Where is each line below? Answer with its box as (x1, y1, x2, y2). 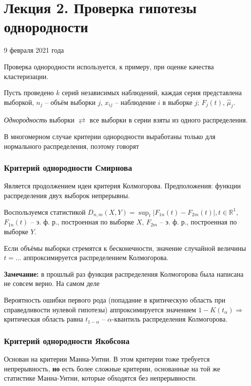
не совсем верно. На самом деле (4, 278, 100, 288)
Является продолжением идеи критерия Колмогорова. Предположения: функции (4, 181, 241, 191)
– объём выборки (45, 97, 96, 107)
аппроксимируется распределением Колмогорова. (23, 252, 169, 263)
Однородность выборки (4, 115, 75, 125)
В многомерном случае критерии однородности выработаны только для (4, 131, 215, 142)
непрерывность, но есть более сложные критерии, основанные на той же (4, 363, 220, 373)
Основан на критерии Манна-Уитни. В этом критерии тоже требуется (4, 354, 210, 364)
